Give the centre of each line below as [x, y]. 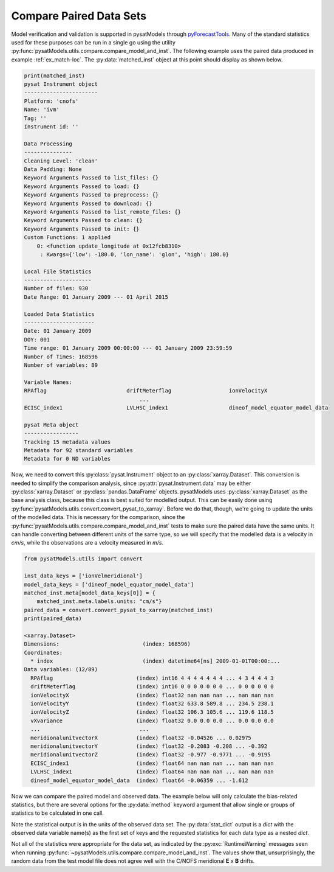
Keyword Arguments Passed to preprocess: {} [91, 195]
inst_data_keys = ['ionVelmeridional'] [83, 576]
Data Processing [48, 144]
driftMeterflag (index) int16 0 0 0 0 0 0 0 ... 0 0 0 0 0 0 [152, 687]
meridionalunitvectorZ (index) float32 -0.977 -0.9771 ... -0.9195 [151, 755]
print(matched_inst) [54, 75]
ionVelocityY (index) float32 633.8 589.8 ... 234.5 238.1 [152, 704]
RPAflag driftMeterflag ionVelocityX [146, 391]
